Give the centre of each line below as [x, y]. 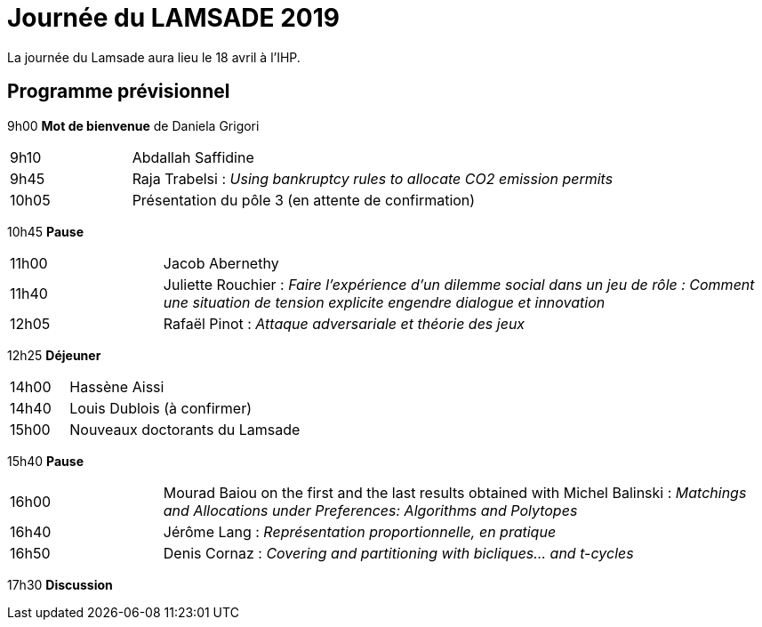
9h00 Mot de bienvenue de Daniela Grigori [133, 125]
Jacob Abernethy [221, 263]
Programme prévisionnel [119, 92]
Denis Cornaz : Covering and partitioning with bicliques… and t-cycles [398, 553]
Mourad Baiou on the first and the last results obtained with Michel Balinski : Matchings [455, 492]
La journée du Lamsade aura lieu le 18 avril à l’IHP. [154, 57]
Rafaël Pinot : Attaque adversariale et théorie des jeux [344, 323]
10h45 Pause [46, 231]
